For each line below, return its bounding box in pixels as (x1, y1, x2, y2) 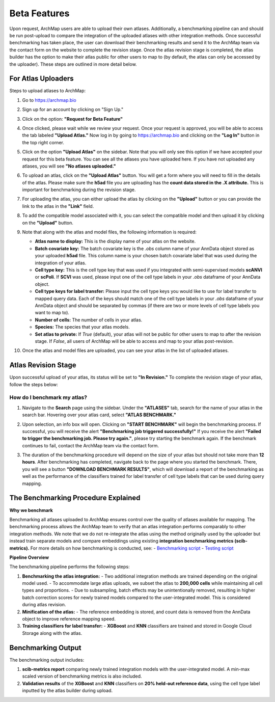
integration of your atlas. (35, 260, 87, 266)
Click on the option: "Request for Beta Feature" (22, 116, 123, 122)
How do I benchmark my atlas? (9, 394, 88, 401)
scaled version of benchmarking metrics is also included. (22, 673, 142, 680)
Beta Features (9, 8, 70, 19)
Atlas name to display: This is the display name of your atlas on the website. (35, 238, 196, 245)
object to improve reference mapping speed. (22, 616, 116, 622)
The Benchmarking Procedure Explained (9, 494, 141, 502)
